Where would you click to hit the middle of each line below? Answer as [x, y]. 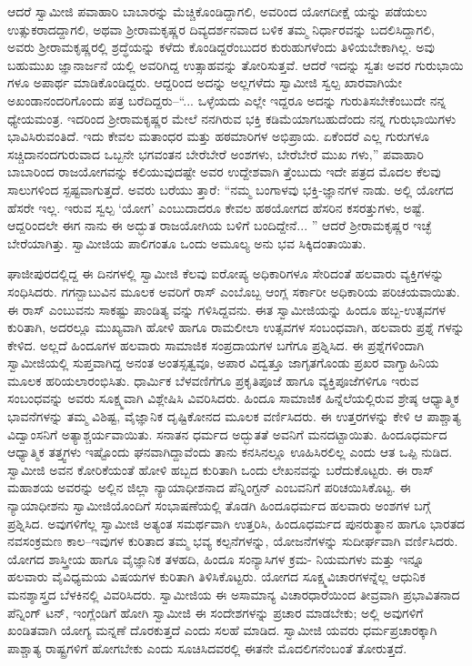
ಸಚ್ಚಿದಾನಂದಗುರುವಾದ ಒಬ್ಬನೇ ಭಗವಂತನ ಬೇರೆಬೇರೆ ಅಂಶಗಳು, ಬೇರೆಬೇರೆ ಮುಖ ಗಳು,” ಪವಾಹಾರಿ [216, 153]
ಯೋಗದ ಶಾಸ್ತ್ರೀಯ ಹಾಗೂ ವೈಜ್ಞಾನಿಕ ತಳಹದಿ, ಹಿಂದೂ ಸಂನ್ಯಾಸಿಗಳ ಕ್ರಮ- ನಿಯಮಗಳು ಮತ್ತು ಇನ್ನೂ [216, 558]
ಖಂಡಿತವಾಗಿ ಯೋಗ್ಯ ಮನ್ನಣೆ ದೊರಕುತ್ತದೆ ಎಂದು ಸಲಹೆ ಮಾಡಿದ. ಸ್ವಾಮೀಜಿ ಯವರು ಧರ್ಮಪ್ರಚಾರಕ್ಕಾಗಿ [222, 630]
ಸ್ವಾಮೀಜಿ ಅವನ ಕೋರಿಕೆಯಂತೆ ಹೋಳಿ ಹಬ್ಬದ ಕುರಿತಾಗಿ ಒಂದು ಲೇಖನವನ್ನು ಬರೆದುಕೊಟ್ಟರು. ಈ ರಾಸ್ [221, 469]
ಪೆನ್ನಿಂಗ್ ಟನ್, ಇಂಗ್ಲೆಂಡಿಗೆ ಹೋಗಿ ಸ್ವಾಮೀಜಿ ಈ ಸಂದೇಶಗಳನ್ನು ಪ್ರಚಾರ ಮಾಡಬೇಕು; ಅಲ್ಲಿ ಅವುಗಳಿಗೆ [216, 612]
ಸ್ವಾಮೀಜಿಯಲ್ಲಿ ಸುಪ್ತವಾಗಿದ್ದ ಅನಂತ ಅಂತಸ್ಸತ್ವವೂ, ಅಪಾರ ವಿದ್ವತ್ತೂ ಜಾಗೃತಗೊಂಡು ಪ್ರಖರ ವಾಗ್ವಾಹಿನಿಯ [223, 363]
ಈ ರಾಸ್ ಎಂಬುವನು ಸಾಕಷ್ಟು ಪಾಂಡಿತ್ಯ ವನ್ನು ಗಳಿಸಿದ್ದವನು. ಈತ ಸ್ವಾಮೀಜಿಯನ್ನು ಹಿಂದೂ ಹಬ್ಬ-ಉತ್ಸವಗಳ [227, 309]
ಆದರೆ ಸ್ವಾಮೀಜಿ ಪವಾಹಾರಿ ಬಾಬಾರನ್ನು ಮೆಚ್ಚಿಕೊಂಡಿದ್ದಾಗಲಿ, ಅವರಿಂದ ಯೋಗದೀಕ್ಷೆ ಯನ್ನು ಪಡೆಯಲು [217, 11]
